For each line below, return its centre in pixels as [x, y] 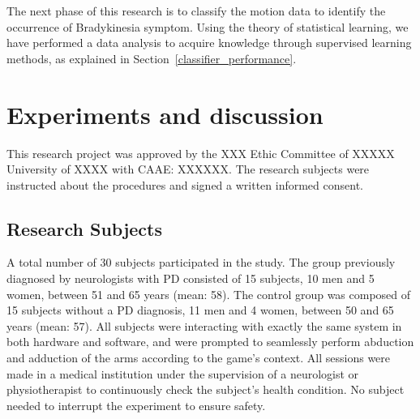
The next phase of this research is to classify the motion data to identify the [196, 11]
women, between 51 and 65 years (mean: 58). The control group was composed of [209, 294]
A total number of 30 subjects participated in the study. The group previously [201, 262]
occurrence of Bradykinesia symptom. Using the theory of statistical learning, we [208, 26]
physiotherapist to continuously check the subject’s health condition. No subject [206, 389]
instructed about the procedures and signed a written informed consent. [185, 184]
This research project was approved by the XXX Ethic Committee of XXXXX [201, 153]
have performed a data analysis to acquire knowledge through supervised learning [209, 43]
